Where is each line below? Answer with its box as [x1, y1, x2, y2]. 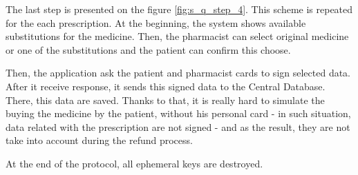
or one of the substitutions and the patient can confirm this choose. [6, 42, 291, 56]
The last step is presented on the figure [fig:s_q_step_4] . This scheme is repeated [6, 2, 353, 16]
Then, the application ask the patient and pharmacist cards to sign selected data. [6, 65, 351, 80]
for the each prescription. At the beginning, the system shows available [6, 15, 306, 30]
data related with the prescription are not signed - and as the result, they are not [6, 119, 350, 134]
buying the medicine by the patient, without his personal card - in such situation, [6, 106, 351, 121]
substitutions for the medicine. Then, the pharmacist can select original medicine [6, 29, 349, 43]
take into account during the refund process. [6, 133, 193, 147]
